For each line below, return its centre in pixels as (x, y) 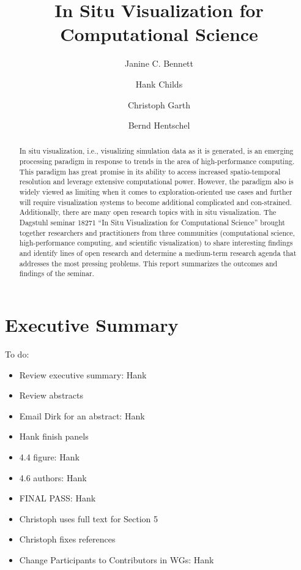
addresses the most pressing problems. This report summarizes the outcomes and (148, 263)
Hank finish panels (54, 436)
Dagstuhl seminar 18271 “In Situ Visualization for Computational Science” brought (152, 223)
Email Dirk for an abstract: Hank (82, 415)
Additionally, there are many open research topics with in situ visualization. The (148, 212)
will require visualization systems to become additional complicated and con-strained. (155, 202)
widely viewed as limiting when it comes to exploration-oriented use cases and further (156, 192)
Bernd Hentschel (159, 125)
